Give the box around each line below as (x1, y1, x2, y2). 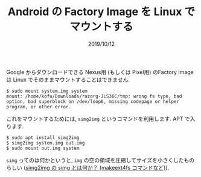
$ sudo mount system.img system (6, 88, 88, 94)
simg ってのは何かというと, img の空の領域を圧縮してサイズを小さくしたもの (6, 157, 195, 164)
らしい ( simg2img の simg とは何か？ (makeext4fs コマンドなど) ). (6, 164, 170, 171)
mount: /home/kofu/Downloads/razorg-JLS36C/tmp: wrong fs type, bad (6, 93, 182, 99)
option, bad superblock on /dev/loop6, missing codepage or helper (6, 98, 180, 105)
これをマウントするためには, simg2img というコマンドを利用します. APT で (6, 115, 190, 122)
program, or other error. (6, 104, 71, 110)
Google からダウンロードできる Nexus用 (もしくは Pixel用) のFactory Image (6, 68, 194, 75)
